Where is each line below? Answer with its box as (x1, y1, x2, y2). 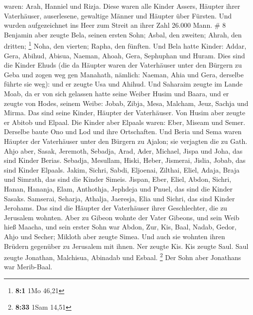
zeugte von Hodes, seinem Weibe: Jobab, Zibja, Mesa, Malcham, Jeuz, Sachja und (4, 98, 249, 108)
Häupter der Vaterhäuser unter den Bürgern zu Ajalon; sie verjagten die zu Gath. (4, 136, 248, 146)
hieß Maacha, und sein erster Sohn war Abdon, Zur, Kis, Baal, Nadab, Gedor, (4, 222, 236, 232)
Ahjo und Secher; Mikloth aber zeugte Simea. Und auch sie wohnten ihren (4, 231, 225, 241)
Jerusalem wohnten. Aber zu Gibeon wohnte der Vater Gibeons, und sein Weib (4, 212, 239, 222)
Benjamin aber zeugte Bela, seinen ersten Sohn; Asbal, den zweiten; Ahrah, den (4, 29, 242, 39)
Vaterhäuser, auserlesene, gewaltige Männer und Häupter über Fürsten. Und (4, 10, 232, 20)
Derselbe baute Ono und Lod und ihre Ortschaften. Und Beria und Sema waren (4, 126, 242, 137)
